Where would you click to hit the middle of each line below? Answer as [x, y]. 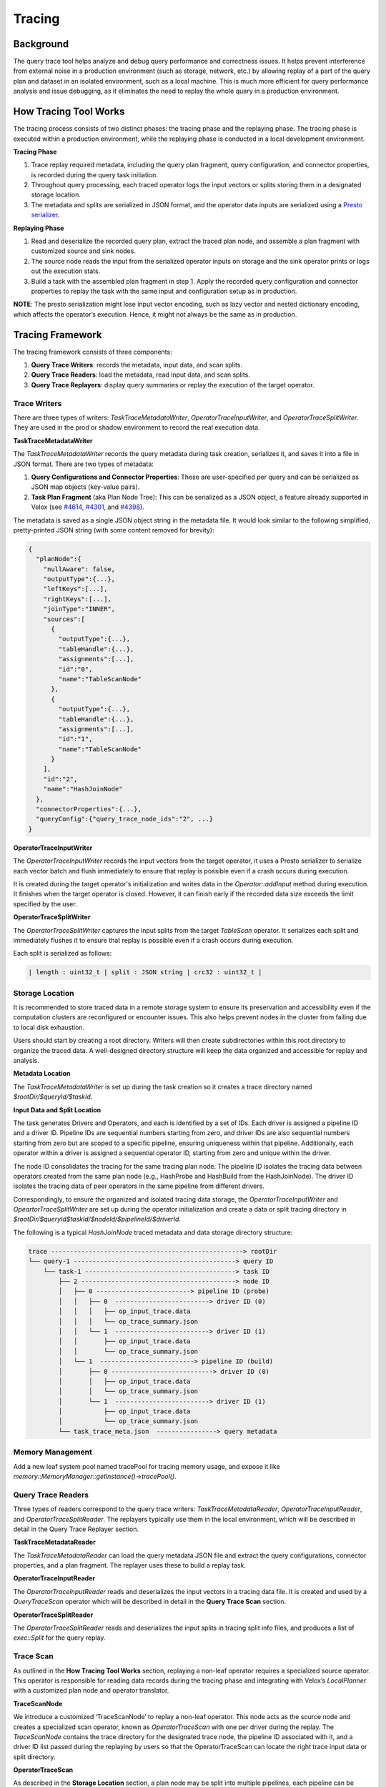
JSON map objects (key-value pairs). [85, 487]
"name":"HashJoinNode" [83, 789]
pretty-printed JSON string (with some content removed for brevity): [114, 530]
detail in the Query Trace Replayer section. [76, 1529]
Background [41, 44]
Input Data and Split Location [57, 1110]
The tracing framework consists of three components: [93, 352]
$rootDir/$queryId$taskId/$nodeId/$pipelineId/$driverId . [97, 1219]
